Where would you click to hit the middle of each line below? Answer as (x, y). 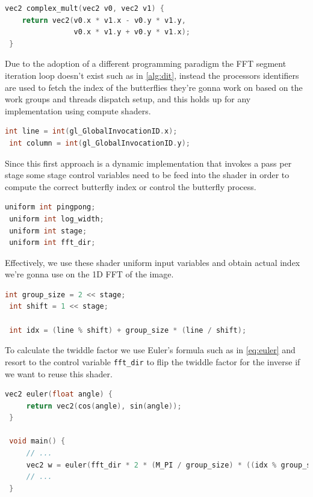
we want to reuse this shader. (59, 373)
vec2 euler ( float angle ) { (59, 394)
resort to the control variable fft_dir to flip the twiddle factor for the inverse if (153, 361)
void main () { (37, 441)
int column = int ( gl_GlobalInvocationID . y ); (100, 143)
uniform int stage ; (48, 231)
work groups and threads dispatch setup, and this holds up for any (128, 99)
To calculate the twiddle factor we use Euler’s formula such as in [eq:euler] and (150, 350)
